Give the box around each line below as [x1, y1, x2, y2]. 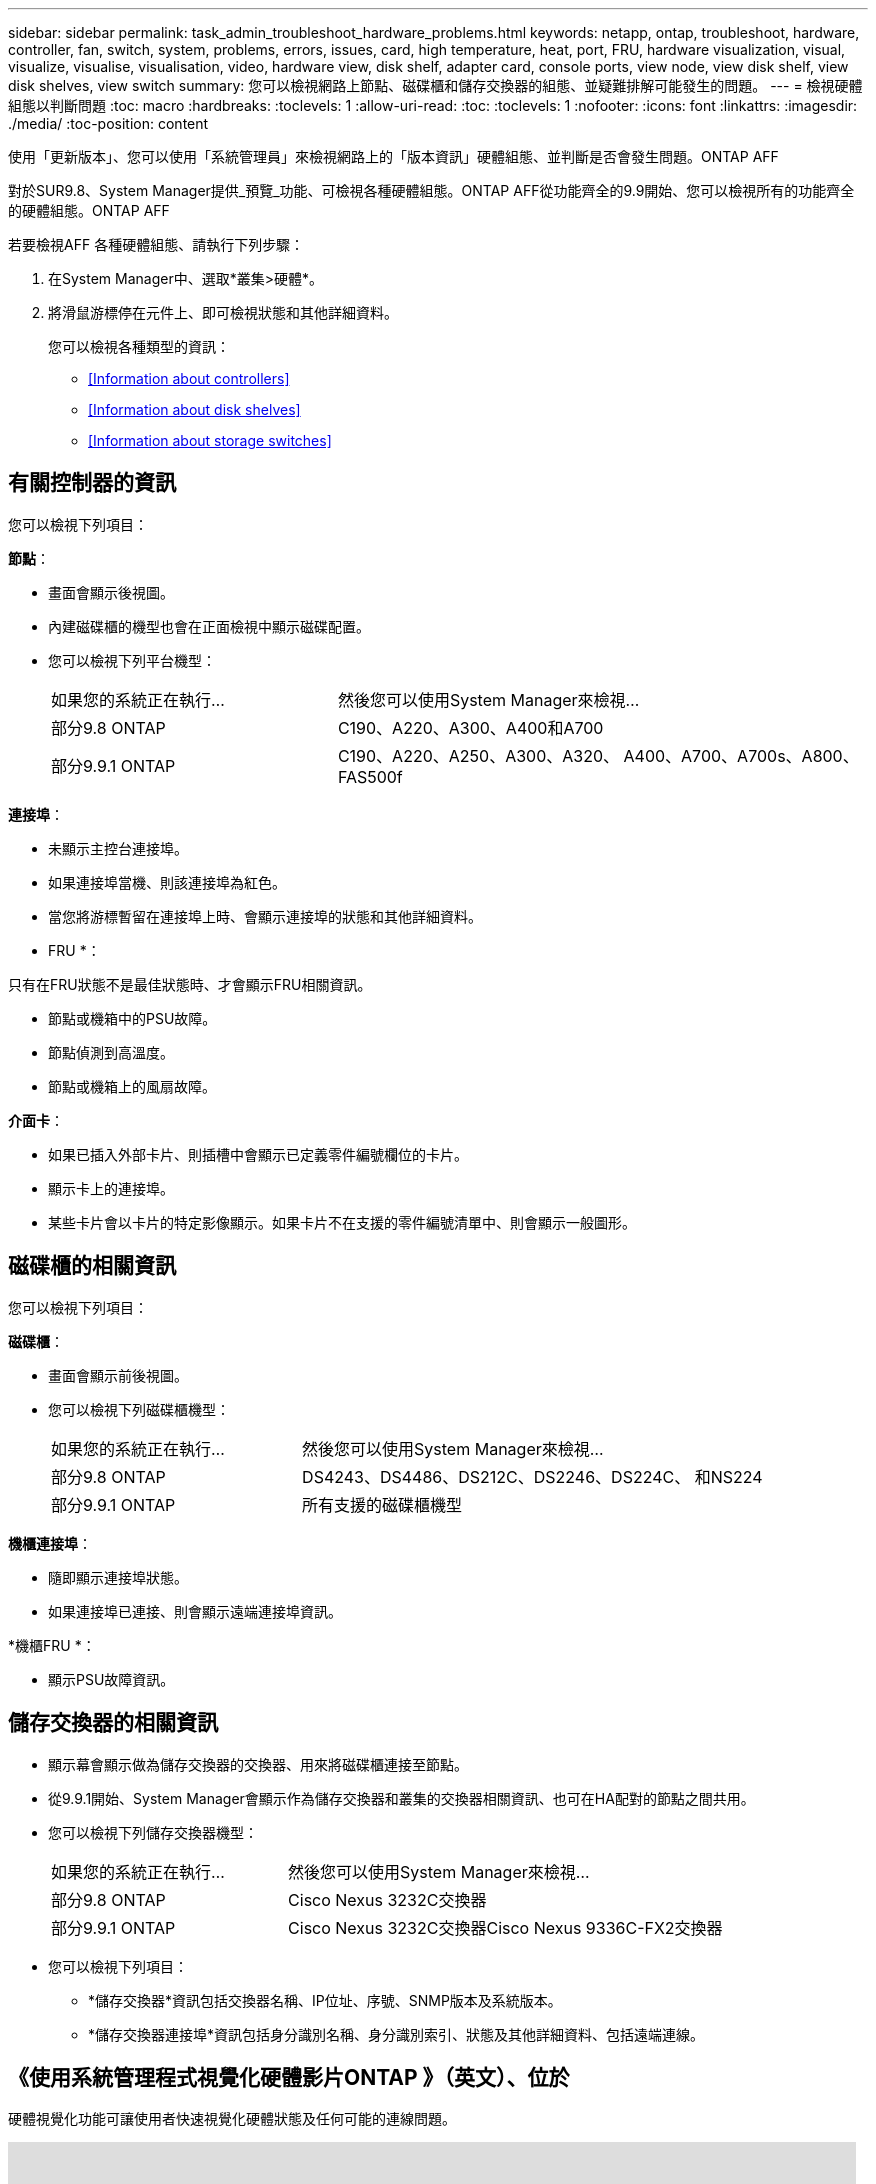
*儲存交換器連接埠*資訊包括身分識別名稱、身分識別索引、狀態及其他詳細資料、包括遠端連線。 [88, 2025, 705, 2043]
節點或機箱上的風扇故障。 [48, 1077, 216, 1095]
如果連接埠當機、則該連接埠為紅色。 [48, 873, 286, 891]
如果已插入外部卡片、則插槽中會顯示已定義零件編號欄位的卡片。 [48, 1145, 468, 1163]
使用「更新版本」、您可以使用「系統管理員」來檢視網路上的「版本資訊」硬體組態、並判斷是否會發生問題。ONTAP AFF [8, 148, 779, 165]
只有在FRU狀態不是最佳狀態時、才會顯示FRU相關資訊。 [8, 975, 372, 993]
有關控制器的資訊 [8, 470, 176, 496]
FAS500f [337, 766, 403, 787]
